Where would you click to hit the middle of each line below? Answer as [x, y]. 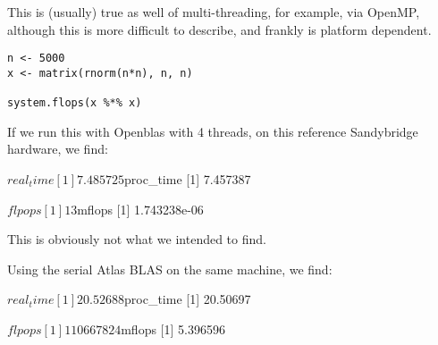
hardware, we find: [58, 149]
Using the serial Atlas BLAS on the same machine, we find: [170, 269]
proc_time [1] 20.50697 [188, 299]
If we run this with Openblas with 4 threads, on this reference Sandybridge [213, 131]
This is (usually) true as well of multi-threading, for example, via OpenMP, [214, 12]
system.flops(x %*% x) [75, 103]
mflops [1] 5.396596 [173, 328]
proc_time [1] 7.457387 [188, 179]
